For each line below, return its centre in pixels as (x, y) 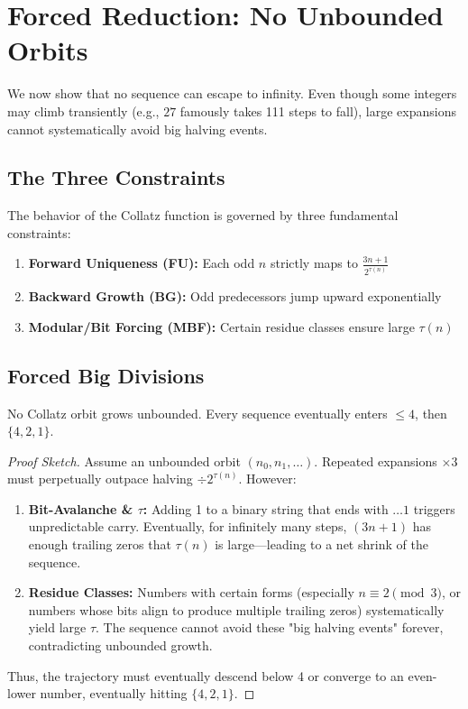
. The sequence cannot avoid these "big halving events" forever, (270, 627)
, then (431, 413)
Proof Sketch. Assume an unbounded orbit (124, 460)
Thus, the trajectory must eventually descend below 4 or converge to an (206, 675)
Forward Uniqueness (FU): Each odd (142, 263)
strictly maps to (314, 263)
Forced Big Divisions (106, 375)
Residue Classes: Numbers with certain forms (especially (191, 592)
